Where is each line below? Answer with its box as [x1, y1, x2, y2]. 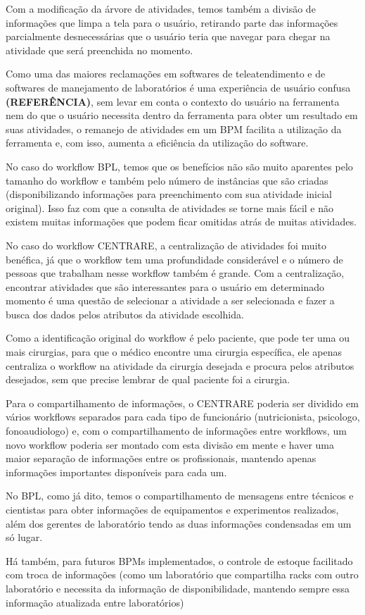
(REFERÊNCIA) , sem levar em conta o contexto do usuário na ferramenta [6, 94, 340, 108]
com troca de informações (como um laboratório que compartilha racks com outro [6, 567, 359, 582]
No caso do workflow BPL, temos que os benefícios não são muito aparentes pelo [6, 159, 353, 173]
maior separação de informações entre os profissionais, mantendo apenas [6, 451, 316, 466]
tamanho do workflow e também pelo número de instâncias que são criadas [6, 173, 328, 187]
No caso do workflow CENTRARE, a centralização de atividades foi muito [6, 237, 326, 252]
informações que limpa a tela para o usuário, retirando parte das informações [6, 15, 338, 30]
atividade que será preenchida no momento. [6, 42, 193, 57]
